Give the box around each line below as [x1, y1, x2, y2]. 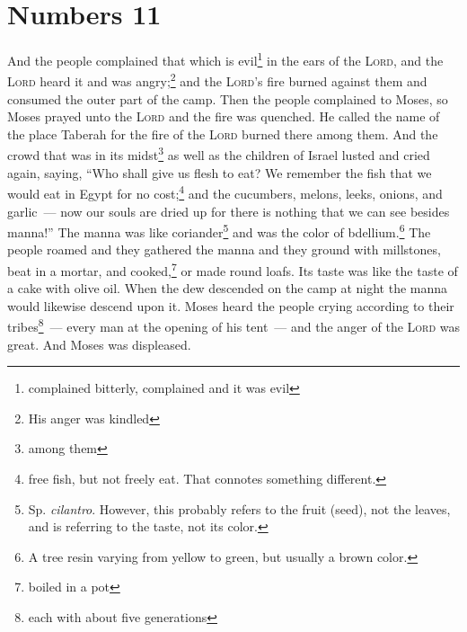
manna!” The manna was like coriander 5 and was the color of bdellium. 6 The [7, 220, 431, 241]
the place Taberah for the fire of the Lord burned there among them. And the [7, 124, 438, 143]
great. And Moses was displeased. [7, 334, 191, 353]
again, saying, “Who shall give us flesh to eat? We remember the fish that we [7, 163, 432, 182]
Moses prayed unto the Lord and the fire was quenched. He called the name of [7, 107, 440, 126]
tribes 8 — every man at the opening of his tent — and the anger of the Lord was [7, 315, 460, 336]
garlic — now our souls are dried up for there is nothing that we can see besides [7, 201, 450, 220]
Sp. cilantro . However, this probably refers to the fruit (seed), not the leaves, [28, 499, 451, 518]
